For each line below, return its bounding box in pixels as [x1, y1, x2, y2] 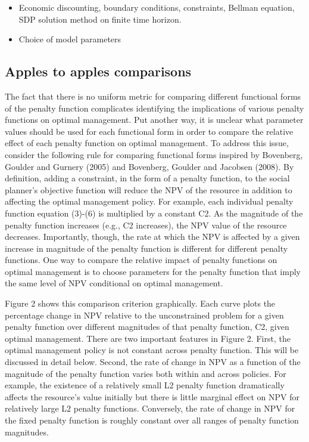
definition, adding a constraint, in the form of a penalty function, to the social [5, 172, 290, 184]
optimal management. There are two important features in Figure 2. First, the [5, 332, 291, 344]
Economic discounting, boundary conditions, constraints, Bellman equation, [18, 1, 295, 13]
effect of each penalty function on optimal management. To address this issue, [5, 137, 289, 149]
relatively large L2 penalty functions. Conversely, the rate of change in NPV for [5, 402, 295, 415]
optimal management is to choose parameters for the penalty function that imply [5, 265, 301, 277]
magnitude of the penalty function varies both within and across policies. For [5, 367, 286, 379]
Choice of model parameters [18, 33, 121, 45]
